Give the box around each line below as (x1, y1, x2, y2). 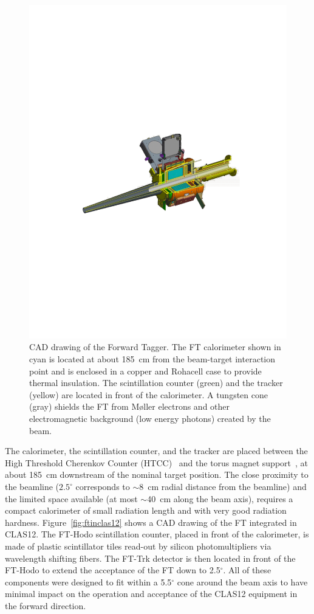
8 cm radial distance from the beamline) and (139, 480, 307, 493)
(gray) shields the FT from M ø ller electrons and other (29, 400, 230, 413)
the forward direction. (5, 599, 86, 612)
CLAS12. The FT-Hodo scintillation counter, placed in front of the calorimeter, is (5, 528, 309, 540)
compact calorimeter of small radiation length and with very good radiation (5, 504, 287, 517)
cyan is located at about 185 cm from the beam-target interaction (29, 353, 276, 365)
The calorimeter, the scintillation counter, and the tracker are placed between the (5, 444, 308, 457)
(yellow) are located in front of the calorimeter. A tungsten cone (29, 388, 268, 401)
